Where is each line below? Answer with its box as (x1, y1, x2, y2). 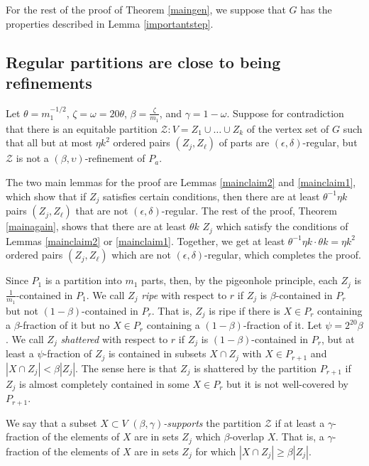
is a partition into (45, 273, 122, 288)
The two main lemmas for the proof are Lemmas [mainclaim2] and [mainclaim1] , (6, 175, 356, 190)
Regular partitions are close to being (6, 50, 281, 72)
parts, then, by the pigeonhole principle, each (141, 273, 338, 288)
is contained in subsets (108, 346, 206, 361)
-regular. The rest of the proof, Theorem (161, 203, 337, 218)
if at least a (275, 415, 325, 430)
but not (6, 303, 38, 318)
